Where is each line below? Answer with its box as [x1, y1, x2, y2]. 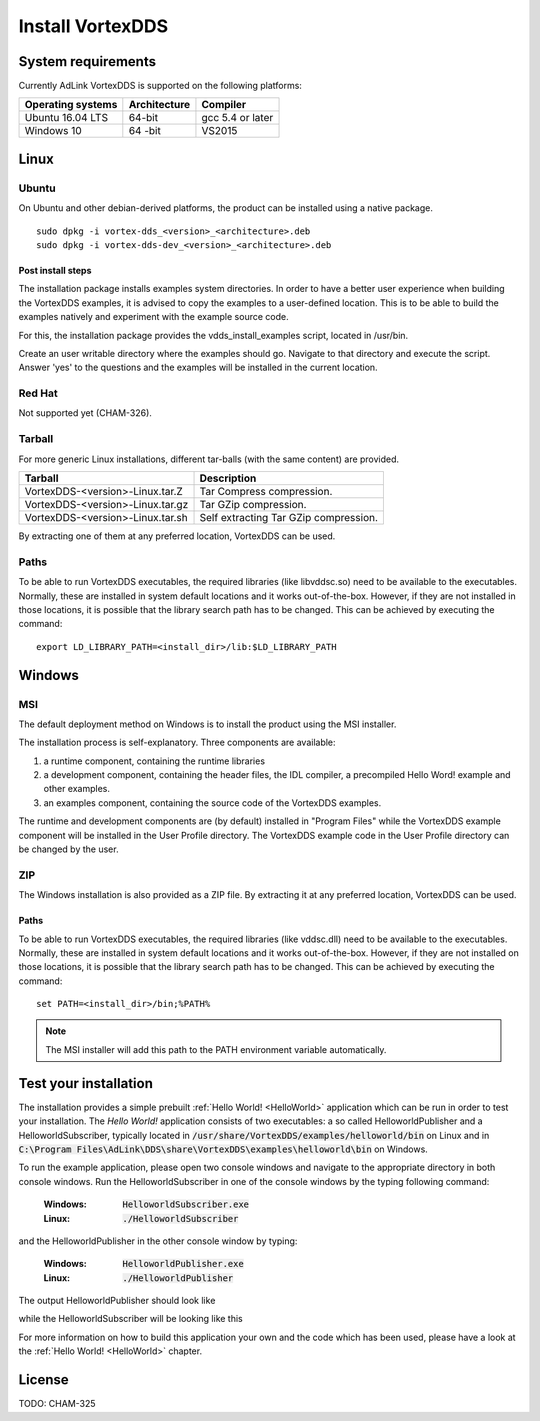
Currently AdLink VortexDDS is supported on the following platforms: [18, 80, 302, 92]
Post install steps [18, 265, 92, 276]
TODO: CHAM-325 [18, 1398, 96, 1410]
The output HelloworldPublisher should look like [18, 1295, 216, 1307]
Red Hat [18, 386, 59, 400]
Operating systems [24, 98, 118, 112]
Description [199, 471, 257, 485]
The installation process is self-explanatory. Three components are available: [18, 736, 336, 749]
